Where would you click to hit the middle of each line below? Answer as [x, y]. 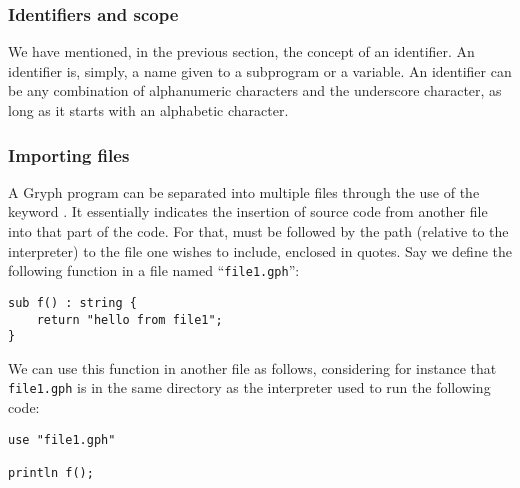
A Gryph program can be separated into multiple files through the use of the [244, 191]
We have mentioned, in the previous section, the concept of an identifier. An [241, 51]
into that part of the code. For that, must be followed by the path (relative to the [258, 231]
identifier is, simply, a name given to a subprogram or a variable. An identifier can [260, 70]
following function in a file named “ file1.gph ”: [154, 270]
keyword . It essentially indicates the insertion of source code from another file [248, 211]
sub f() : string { [72, 302]
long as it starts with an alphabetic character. [148, 110]
